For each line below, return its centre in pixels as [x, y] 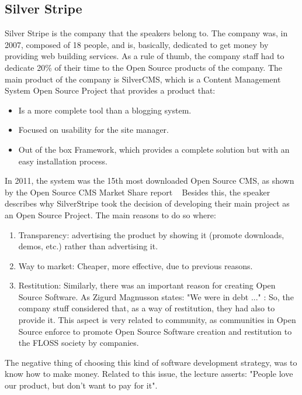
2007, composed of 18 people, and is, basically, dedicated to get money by [137, 44]
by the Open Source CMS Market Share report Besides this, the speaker [138, 192]
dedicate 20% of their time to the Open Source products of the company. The [144, 67]
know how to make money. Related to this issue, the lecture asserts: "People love [149, 374]
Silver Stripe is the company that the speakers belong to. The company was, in [146, 33]
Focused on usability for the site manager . [93, 130]
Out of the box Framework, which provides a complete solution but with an [154, 149]
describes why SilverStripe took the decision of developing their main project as [147, 203]
